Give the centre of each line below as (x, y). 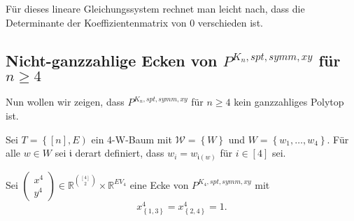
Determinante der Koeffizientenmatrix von (96, 22)
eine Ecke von (159, 184)
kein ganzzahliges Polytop (289, 102)
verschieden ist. (230, 22)
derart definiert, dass (120, 153)
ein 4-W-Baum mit (132, 139)
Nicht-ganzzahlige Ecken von (112, 60)
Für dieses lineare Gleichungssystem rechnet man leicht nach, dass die (155, 8)
